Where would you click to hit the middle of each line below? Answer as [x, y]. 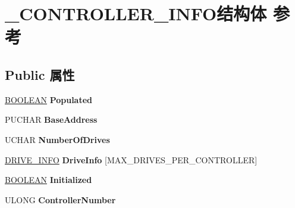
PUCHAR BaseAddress [51, 119]
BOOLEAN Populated [49, 99]
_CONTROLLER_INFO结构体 [136, 13]
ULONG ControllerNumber [60, 199]
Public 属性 [40, 74]
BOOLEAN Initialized [48, 180]
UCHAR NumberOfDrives [57, 139]
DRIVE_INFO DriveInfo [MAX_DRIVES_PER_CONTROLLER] [131, 159]
